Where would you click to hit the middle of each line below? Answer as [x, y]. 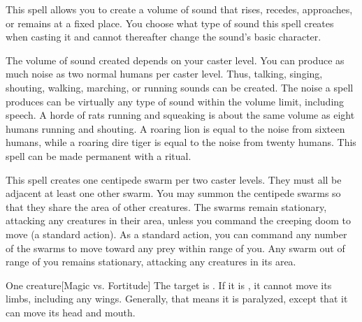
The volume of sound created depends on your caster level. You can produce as [175, 60]
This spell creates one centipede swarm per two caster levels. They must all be [174, 179]
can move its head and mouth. [71, 312]
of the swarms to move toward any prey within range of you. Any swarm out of [175, 248]
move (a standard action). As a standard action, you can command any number [176, 234]
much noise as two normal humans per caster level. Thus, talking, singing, [164, 74]
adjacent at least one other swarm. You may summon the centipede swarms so [173, 193]
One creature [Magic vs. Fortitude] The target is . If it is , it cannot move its [169, 285]
